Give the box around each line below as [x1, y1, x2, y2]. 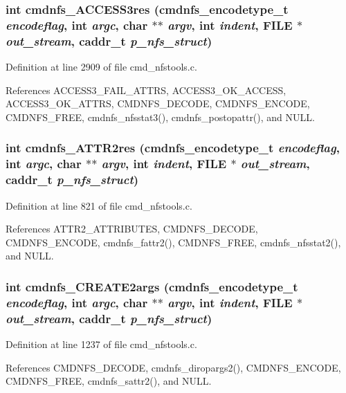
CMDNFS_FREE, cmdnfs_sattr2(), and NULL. [6, 374, 212, 388]
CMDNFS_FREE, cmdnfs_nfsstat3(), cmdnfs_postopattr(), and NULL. [6, 109, 315, 124]
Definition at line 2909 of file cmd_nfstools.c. [6, 60, 197, 74]
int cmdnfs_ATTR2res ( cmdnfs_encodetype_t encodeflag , [6, 139, 340, 156]
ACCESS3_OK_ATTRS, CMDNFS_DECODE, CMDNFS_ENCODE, [6, 96, 310, 111]
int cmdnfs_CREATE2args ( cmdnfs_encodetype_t [6, 277, 298, 295]
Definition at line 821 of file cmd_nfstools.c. [6, 198, 192, 212]
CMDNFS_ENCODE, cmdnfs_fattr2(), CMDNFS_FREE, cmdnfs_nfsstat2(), [6, 235, 341, 249]
